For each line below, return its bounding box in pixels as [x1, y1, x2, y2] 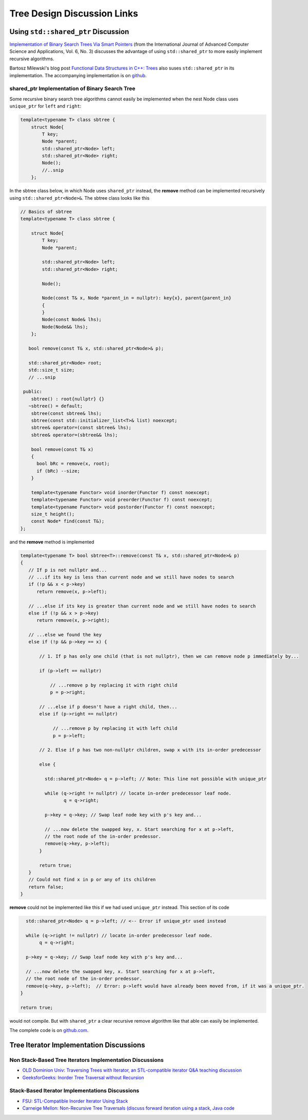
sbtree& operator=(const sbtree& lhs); [31, 425, 132, 431]
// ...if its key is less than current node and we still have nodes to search [28, 574, 235, 580]
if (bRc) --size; [36, 468, 81, 474]
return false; [28, 884, 64, 890]
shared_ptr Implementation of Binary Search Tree [9, 85, 136, 92]
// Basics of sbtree [20, 208, 72, 215]
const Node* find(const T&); [31, 518, 105, 524]
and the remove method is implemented [9, 538, 94, 545]
